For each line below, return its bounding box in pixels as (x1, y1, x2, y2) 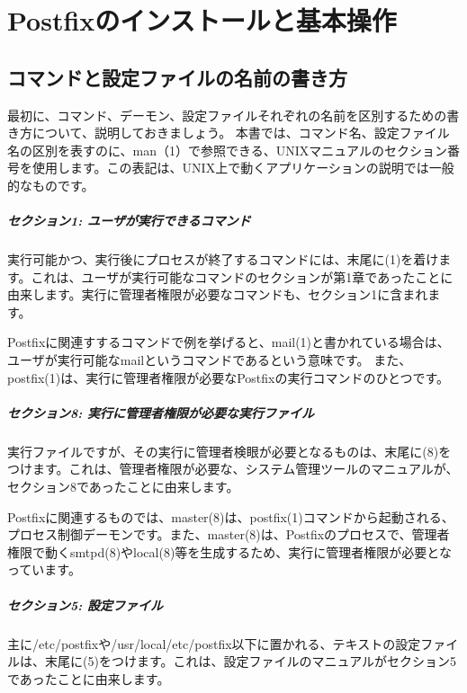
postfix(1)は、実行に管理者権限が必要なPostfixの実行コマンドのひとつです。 (7, 368, 450, 386)
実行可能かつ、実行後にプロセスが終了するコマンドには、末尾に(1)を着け (7, 250, 439, 269)
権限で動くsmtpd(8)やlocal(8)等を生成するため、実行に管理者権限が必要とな (7, 542, 452, 561)
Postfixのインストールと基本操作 (7, 2, 397, 39)
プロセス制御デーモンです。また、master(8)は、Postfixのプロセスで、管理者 (7, 525, 450, 544)
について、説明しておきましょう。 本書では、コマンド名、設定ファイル (31, 123, 450, 142)
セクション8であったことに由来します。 (7, 477, 239, 496)
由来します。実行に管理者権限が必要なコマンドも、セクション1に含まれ (7, 285, 428, 304)
